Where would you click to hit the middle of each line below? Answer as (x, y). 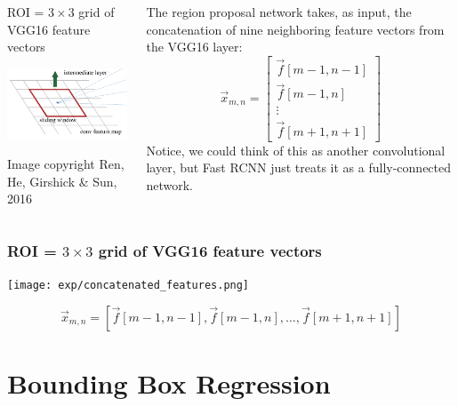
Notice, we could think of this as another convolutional (296, 150)
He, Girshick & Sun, (62, 181)
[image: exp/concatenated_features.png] (129, 286)
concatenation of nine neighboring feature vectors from (295, 29)
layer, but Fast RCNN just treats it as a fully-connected (299, 167)
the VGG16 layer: (194, 47)
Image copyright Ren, (66, 164)
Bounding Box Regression (169, 383)
